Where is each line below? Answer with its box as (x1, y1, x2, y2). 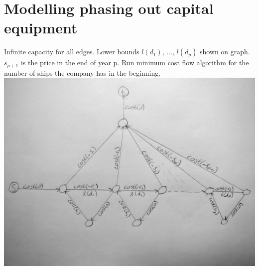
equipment (4, 17, 78, 38)
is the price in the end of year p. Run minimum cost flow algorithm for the (20, 57, 249, 68)
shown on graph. (199, 46, 250, 57)
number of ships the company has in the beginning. (4, 67, 161, 78)
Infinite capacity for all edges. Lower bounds (4, 46, 139, 57)
